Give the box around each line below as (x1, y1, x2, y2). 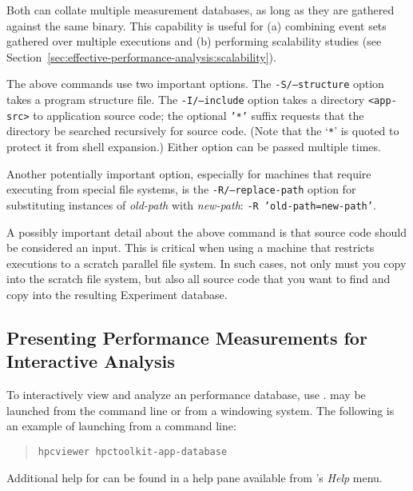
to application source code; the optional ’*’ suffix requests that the (33, 106, 364, 123)
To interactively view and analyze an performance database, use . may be (6, 386, 366, 403)
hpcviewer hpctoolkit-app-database (38, 445, 228, 457)
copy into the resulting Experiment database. (6, 285, 228, 302)
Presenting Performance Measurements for (6, 325, 367, 349)
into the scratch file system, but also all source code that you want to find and (6, 270, 391, 287)
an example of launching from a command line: (6, 417, 236, 434)
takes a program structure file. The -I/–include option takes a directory (6, 91, 365, 108)
